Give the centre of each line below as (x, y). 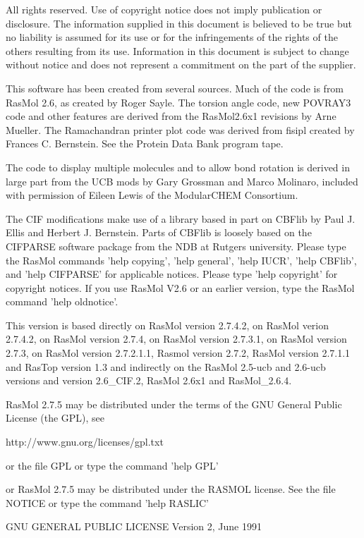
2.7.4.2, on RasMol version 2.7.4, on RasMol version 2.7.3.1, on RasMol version (176, 339)
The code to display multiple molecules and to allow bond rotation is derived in (178, 167)
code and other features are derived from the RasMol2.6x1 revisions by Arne (171, 116)
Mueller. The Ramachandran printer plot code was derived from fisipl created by (180, 129)
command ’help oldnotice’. (62, 301)
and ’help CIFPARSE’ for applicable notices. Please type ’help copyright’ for (172, 274)
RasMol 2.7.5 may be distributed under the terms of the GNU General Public (174, 404)
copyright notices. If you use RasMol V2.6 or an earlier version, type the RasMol (180, 287)
